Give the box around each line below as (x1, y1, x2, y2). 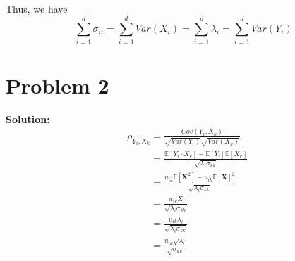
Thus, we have (6, 1, 68, 15)
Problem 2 (6, 70, 109, 99)
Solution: (6, 111, 50, 126)
